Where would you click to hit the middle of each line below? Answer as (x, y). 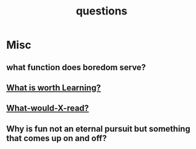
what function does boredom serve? (76, 67)
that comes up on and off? (57, 138)
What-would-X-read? (48, 108)
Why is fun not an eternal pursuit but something (98, 129)
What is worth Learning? (54, 88)
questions (102, 11)
